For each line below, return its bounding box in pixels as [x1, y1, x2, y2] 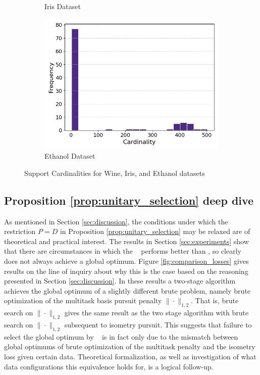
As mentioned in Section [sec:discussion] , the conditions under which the [4, 216, 228, 226]
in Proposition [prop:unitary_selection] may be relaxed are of [60, 226, 250, 237]
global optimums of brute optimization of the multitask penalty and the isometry [4, 341, 255, 352]
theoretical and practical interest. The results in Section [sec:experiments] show [4, 236, 249, 246]
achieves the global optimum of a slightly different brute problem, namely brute [4, 285, 250, 296]
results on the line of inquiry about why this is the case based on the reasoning [4, 265, 248, 276]
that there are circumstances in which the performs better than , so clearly [4, 246, 241, 256]
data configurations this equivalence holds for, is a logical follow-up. [4, 361, 214, 371]
